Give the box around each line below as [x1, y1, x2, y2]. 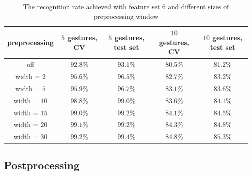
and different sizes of [168, 1, 229, 11]
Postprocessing [4, 157, 80, 172]
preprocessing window [94, 11, 158, 21]
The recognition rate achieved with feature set [23, 1, 160, 11]
